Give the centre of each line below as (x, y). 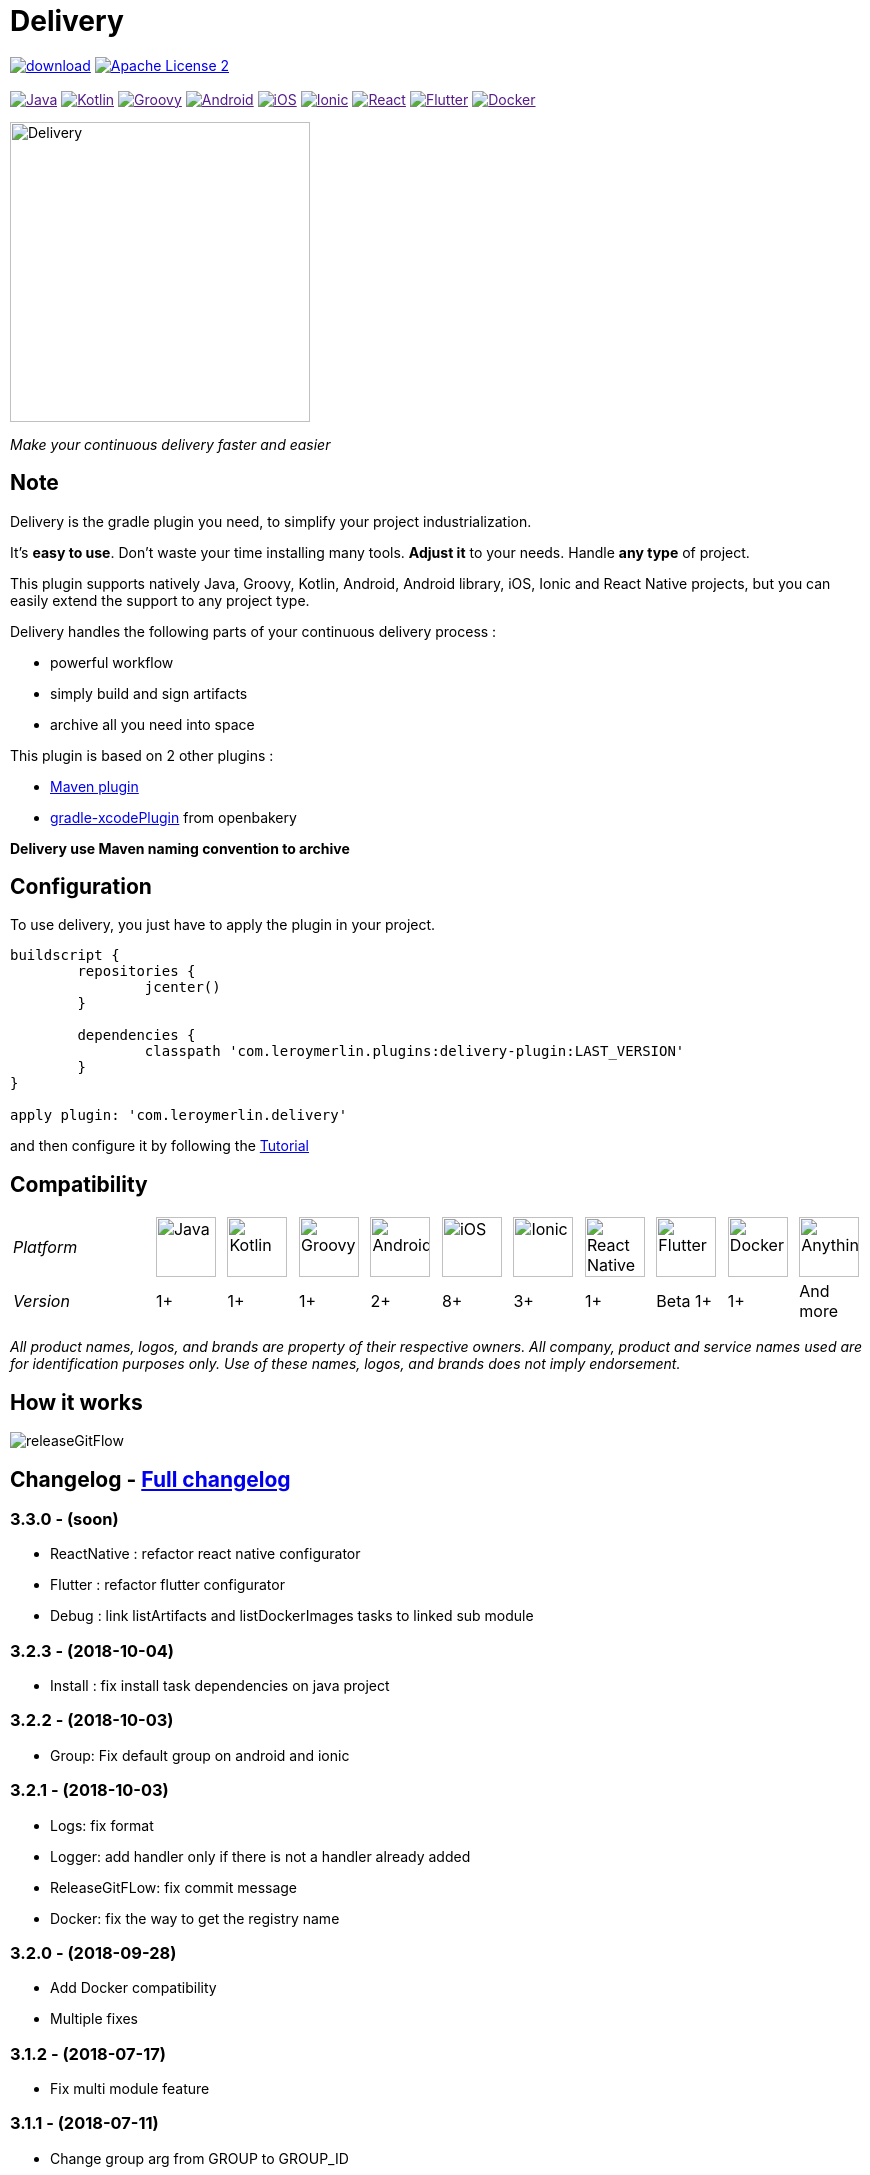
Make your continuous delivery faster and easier (170, 444)
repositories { (136, 971)
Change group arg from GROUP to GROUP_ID (199, 2158)
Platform (45, 1247)
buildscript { (65, 955)
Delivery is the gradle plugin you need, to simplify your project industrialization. (271, 521)
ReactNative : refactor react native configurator (205, 1554)
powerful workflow (112, 662)
